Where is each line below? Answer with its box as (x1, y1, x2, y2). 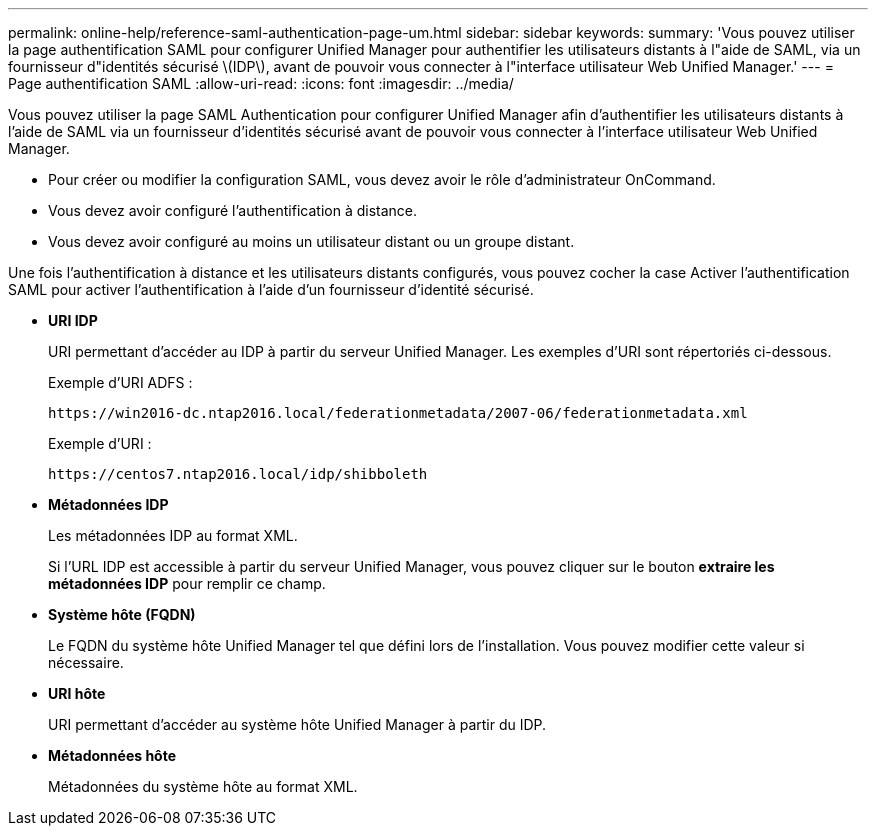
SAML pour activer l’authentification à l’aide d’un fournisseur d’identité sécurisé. (8, 281, 534, 298)
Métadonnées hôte (48, 747, 177, 764)
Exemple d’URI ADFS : (48, 374, 193, 391)
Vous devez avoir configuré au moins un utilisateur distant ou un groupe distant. (48, 233, 575, 250)
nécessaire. (48, 654, 124, 671)
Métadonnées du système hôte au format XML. (48, 778, 358, 795)
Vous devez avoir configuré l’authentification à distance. (48, 202, 418, 219)
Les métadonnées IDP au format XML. (48, 527, 298, 544)
